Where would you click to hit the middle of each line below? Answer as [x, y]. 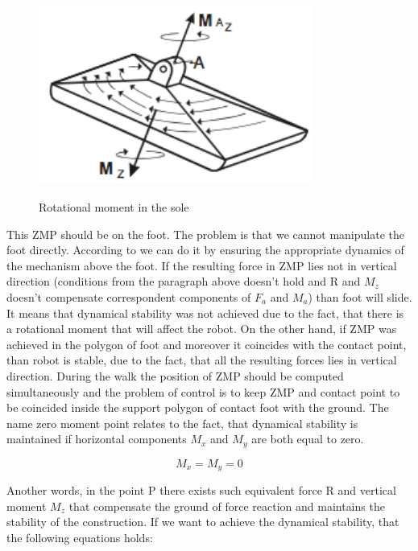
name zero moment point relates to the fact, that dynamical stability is [182, 423]
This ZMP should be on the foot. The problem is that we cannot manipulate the [205, 234]
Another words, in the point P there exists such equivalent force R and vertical [201, 490]
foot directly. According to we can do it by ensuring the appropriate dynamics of [205, 250]
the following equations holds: [80, 538]
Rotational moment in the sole [114, 207]
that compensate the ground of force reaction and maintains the [227, 506]
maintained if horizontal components [97, 439]
